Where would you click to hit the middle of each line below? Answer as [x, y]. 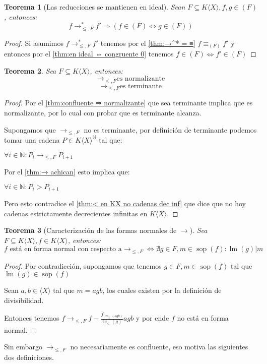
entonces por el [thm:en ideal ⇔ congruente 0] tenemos [89, 54]
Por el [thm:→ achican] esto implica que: [67, 172]
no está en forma [203, 318]
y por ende [152, 318]
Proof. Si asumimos [34, 43]
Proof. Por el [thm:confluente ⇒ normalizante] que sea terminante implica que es [128, 103]
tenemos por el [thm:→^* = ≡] [148, 43]
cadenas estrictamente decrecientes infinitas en [76, 213]
